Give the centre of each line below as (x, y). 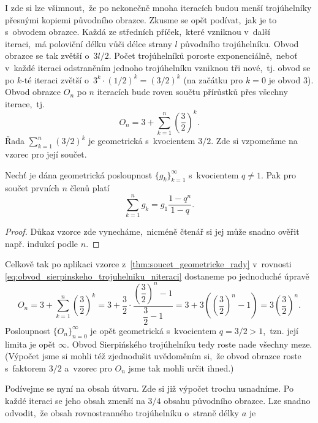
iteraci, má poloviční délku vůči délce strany (89, 43)
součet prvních (32, 188)
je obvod (285, 79)
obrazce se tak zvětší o (47, 55)
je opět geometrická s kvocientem (153, 330)
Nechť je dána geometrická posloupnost (79, 174)
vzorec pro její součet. (46, 154)
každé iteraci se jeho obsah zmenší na (75, 401)
